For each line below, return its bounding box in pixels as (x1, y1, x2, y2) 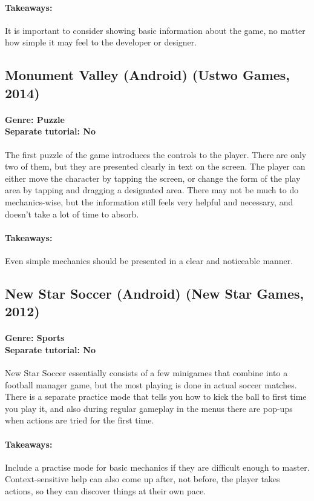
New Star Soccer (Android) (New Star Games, (5, 284, 304, 302)
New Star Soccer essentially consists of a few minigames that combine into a (5, 367, 288, 379)
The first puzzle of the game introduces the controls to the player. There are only (5, 148, 307, 161)
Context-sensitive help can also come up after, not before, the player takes (5, 473, 280, 485)
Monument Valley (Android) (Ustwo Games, (5, 65, 290, 84)
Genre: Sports (5, 331, 65, 344)
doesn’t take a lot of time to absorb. (5, 207, 139, 220)
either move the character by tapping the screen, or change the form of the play (5, 171, 301, 184)
